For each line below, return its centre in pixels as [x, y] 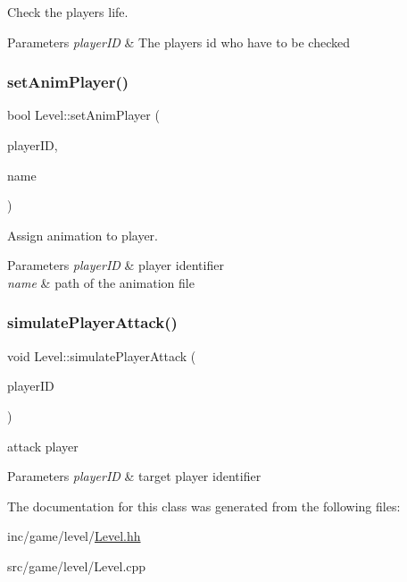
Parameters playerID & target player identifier [134, 476]
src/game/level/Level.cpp [77, 565]
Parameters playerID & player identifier [116, 265]
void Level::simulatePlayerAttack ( [102, 355]
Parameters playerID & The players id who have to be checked [179, 42]
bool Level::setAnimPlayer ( [83, 115]
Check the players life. [68, 12]
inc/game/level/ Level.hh [74, 536]
